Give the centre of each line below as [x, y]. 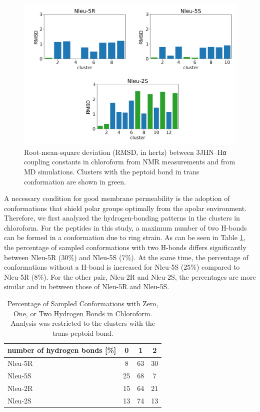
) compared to [218, 267]
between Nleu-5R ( [33, 257]
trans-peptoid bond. [83, 333]
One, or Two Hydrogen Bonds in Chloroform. [83, 313]
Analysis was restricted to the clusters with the [83, 323]
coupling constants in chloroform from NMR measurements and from [130, 162]
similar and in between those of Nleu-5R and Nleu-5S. [87, 286]
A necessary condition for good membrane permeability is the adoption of [117, 198]
